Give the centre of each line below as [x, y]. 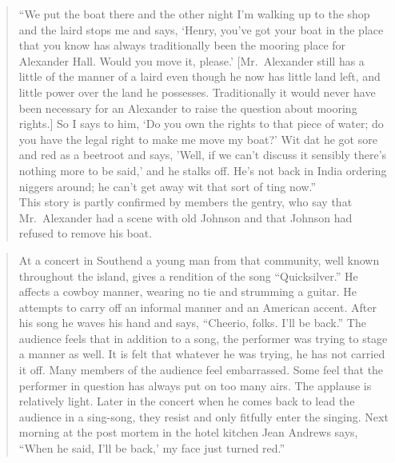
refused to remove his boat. [86, 233]
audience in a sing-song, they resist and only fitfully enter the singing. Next [203, 416]
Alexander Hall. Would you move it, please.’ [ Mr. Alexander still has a [192, 60]
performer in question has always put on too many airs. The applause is [195, 385]
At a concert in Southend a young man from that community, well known [199, 259]
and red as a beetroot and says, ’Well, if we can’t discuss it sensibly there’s [203, 155]
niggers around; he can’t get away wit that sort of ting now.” [168, 186]
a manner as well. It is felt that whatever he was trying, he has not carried [202, 354]
